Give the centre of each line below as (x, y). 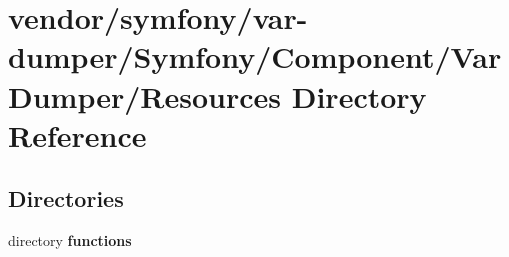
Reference (77, 134)
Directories (66, 198)
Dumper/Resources (145, 95)
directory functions (70, 240)
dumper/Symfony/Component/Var (255, 56)
